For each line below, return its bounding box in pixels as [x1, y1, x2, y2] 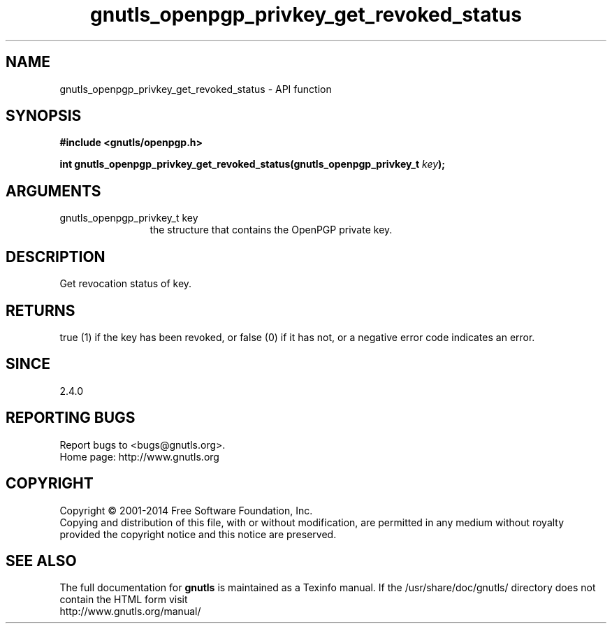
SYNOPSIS [6, 107, 82, 125]
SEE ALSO [6, 551, 77, 570]
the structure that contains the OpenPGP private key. [150, 224, 393, 236]
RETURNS [6, 301, 75, 319]
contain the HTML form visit [59, 593, 188, 606]
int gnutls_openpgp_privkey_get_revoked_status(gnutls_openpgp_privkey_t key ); [59, 158, 446, 171]
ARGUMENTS [6, 182, 101, 200]
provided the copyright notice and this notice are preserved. [59, 528, 337, 540]
